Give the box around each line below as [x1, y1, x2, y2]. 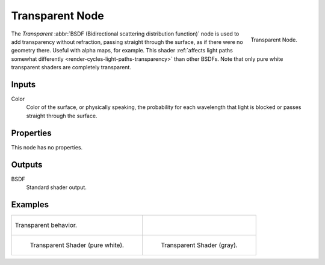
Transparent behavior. [14, 220, 78, 229]
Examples [11, 199, 49, 210]
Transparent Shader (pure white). [29, 241, 125, 249]
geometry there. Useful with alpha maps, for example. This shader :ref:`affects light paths [11, 47, 233, 54]
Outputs [11, 160, 43, 170]
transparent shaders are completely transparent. [11, 64, 132, 71]
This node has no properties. [11, 143, 83, 151]
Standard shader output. [26, 184, 87, 191]
